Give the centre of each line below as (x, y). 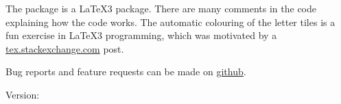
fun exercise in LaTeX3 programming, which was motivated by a (141, 35)
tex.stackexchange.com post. (65, 48)
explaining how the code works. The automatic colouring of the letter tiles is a (170, 22)
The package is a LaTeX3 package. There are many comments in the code (161, 8)
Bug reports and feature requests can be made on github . (126, 71)
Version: (23, 94)
